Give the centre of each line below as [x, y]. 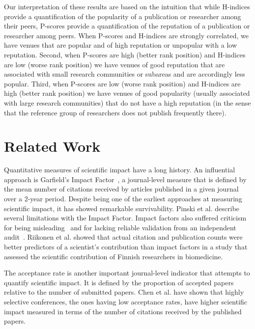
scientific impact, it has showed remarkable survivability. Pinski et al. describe [122, 208]
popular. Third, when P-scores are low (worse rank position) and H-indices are [122, 83]
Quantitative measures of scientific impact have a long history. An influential [120, 170]
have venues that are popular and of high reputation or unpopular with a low [121, 45]
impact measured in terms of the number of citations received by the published [123, 311]
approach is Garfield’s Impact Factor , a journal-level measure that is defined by [125, 179]
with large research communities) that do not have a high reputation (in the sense [127, 102]
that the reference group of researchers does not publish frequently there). [115, 112]
